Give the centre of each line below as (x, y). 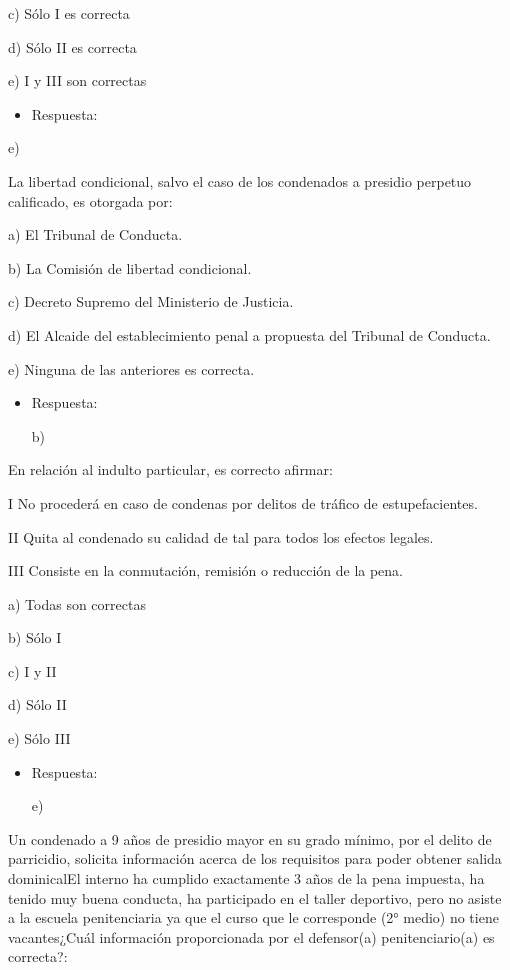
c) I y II (32, 670)
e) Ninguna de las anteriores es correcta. (131, 368)
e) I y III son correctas (77, 80)
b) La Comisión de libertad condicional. (130, 267)
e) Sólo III (39, 738)
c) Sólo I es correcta (69, 13)
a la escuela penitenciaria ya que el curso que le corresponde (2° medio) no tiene (253, 917)
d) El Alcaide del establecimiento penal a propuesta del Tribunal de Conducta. (249, 334)
